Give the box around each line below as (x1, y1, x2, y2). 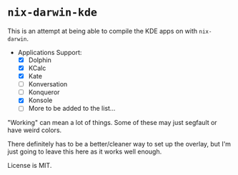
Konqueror (28, 88, 60, 96)
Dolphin (28, 56, 51, 64)
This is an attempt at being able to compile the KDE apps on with (7, 26, 198, 35)
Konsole (28, 96, 53, 105)
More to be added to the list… (28, 104, 116, 113)
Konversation (28, 80, 68, 89)
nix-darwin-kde (7, 6, 98, 19)
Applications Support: (17, 48, 82, 56)
